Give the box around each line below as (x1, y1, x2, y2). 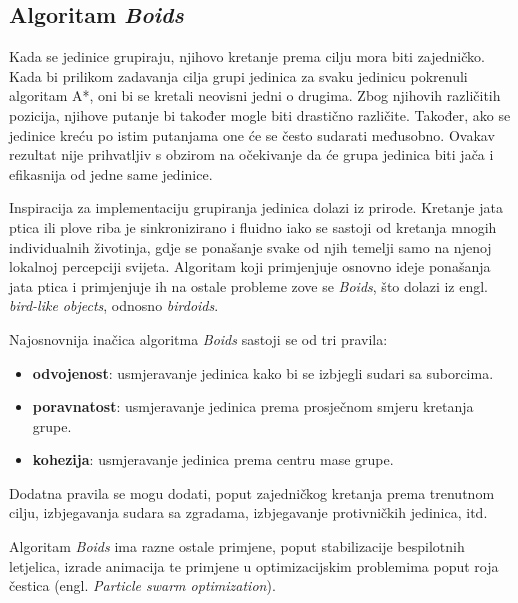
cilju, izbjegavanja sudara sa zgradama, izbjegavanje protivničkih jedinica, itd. (9, 502, 488, 523)
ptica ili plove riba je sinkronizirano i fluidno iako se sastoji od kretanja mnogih (9, 216, 497, 237)
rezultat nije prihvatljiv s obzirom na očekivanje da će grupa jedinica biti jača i (9, 144, 494, 165)
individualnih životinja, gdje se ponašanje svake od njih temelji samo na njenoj (9, 236, 492, 257)
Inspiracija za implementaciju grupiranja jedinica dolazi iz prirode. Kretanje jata (9, 197, 503, 218)
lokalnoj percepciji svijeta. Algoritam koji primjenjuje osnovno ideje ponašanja (9, 256, 491, 277)
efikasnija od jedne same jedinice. (9, 163, 213, 184)
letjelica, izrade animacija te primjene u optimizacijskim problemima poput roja (9, 555, 499, 576)
